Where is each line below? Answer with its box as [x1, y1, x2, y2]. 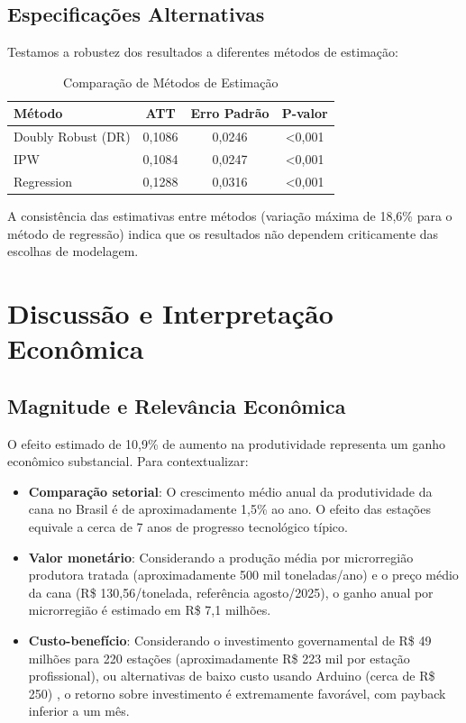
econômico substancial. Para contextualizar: [7, 452, 249, 471]
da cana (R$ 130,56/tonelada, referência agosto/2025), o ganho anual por [28, 582, 434, 601]
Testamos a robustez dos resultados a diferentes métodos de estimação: [7, 42, 398, 61]
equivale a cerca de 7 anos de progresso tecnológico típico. [28, 517, 348, 535]
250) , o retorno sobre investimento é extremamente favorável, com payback [28, 683, 446, 702]
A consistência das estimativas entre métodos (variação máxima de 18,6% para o [7, 206, 452, 225]
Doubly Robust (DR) [14, 127, 131, 146]
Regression [14, 171, 72, 190]
